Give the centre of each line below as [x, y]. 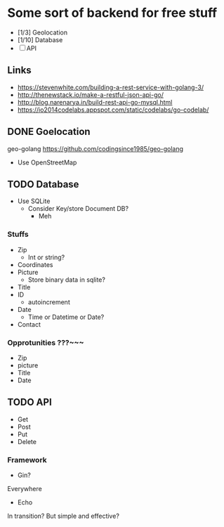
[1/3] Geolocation [42, 32]
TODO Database [43, 184]
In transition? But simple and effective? [63, 516]
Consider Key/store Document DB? [78, 209]
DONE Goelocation [49, 132]
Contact [29, 324]
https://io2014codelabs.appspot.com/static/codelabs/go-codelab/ [113, 110]
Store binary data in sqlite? [66, 280]
